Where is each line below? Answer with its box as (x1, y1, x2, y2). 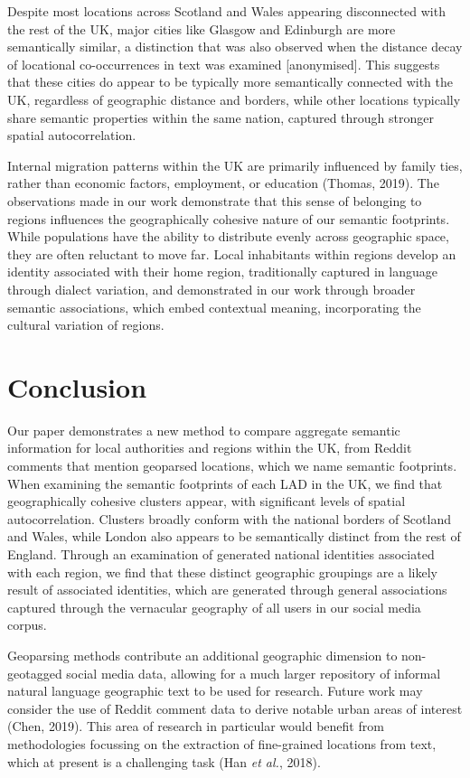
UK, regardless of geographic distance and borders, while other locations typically (7, 89, 461, 108)
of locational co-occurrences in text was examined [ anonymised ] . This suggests (7, 54, 440, 73)
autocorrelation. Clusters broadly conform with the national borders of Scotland (7, 509, 451, 528)
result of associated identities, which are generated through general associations (7, 580, 447, 599)
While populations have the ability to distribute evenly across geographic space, (7, 227, 449, 246)
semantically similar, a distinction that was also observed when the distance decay (7, 37, 463, 56)
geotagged (7, 663, 62, 682)
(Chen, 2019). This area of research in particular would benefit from (7, 717, 384, 736)
